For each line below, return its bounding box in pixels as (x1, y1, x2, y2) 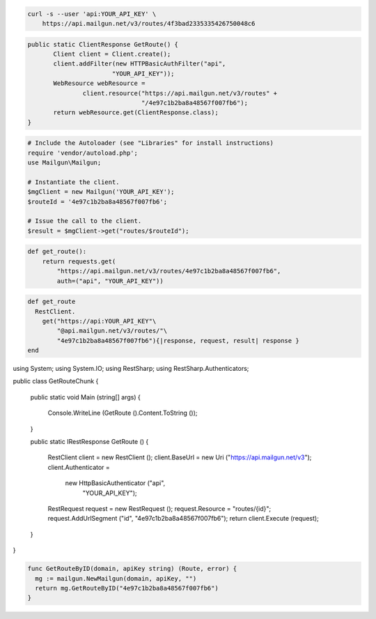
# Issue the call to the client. (27, 217, 142, 225)
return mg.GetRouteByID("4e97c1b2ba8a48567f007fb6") (35, 584, 219, 592)
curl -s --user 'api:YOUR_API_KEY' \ (27, 10, 157, 17)
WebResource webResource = (53, 79, 146, 87)
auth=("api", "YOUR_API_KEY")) (56, 277, 164, 285)
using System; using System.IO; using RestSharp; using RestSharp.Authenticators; (13, 365, 249, 373)
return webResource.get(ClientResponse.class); (53, 109, 219, 116)
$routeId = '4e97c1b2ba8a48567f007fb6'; (27, 197, 167, 206)
